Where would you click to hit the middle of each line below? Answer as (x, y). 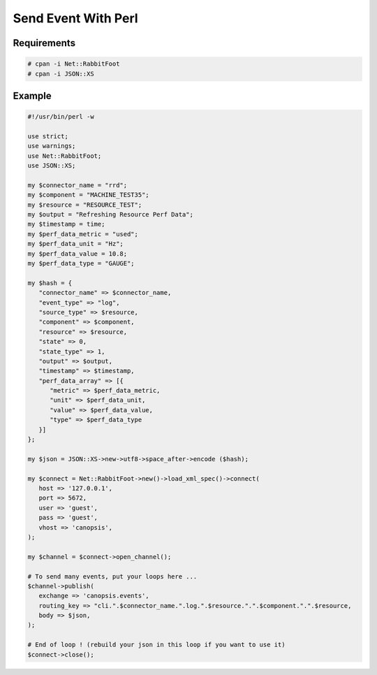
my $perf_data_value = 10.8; (77, 254)
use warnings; (52, 146)
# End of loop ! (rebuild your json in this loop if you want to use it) (156, 645)
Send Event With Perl (76, 18)
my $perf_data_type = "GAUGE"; (81, 263)
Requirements (44, 43)
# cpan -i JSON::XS (61, 74)
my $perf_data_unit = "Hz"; (75, 244)
